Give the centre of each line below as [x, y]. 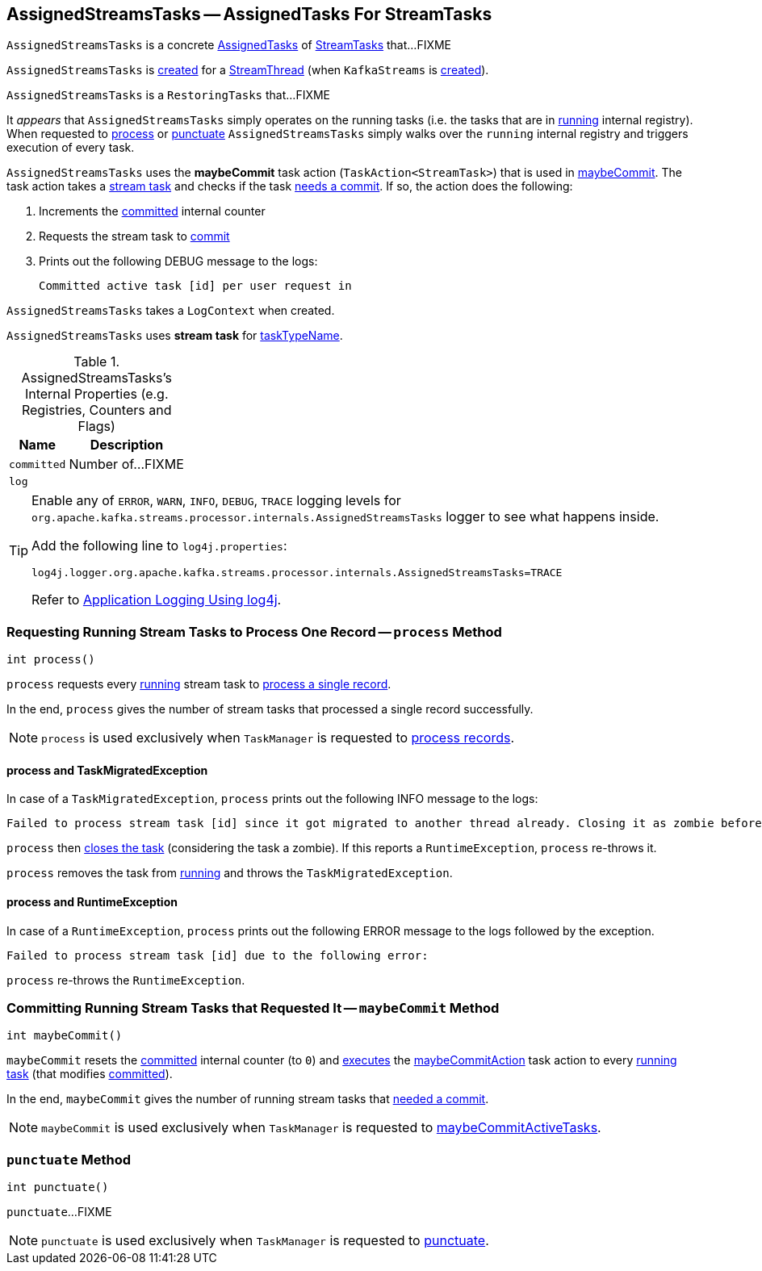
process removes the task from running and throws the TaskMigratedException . [230, 873]
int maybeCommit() [65, 1036]
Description [127, 445]
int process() [51, 660]
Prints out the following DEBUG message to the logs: [178, 261]
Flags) [96, 426]
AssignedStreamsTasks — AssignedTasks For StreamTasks [249, 14]
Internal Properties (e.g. [96, 394]
